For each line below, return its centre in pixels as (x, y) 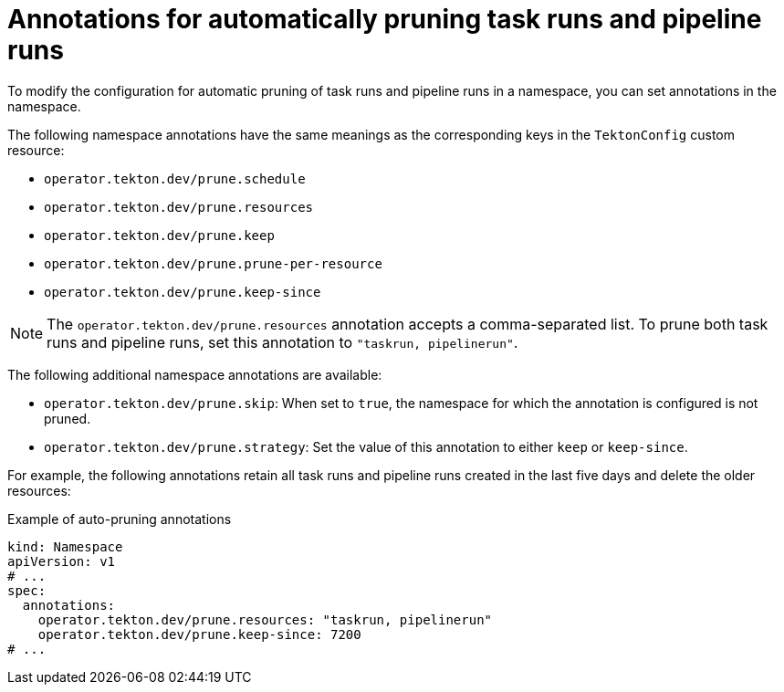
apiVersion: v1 (62, 561)
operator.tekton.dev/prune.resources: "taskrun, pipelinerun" (265, 619)
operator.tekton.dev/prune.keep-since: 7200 (199, 634)
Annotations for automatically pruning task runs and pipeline (385, 19)
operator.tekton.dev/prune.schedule (175, 178)
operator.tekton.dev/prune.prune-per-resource (213, 263)
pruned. (68, 418)
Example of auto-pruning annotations (120, 519)
